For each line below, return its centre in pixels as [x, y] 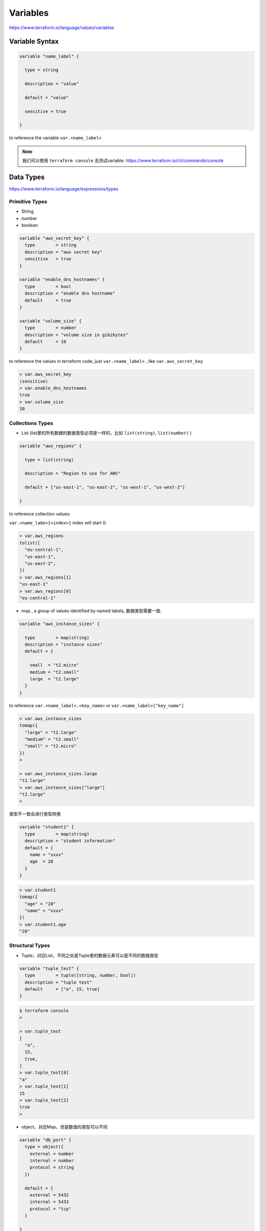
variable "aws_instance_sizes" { [60, 624]
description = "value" [52, 84]
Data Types [27, 177]
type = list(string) [49, 460]
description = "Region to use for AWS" [73, 473]
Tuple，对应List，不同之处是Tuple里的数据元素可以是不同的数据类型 [90, 955]
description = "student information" [70, 841]
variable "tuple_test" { [49, 968]
